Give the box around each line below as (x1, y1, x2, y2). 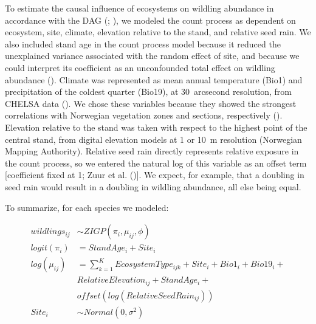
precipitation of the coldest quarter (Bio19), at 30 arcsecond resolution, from (5, 85, 292, 98)
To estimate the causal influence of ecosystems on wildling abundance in (5, 2, 274, 14)
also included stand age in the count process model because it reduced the (5, 37, 281, 50)
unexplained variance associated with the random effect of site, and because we (5, 49, 300, 62)
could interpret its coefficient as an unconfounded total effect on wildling (5, 61, 275, 74)
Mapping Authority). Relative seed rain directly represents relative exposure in (5, 145, 299, 157)
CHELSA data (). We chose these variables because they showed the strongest (5, 97, 297, 109)
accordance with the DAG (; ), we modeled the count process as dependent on (5, 13, 296, 26)
